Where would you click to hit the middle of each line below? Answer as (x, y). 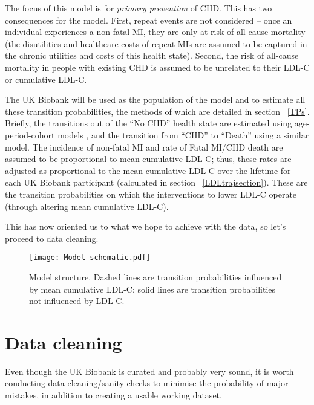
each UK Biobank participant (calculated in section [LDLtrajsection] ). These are (156, 182)
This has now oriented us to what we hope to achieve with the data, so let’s (146, 226)
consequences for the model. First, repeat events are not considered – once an (149, 20)
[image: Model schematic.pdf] (90, 258)
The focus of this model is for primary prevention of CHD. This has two (139, 8)
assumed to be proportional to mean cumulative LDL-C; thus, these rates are (148, 159)
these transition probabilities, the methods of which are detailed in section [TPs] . (157, 111)
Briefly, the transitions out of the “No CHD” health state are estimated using (149, 123)
